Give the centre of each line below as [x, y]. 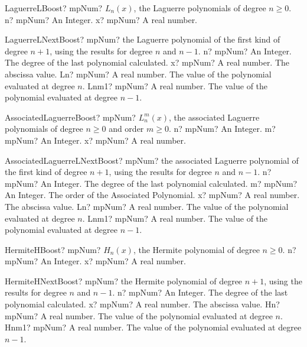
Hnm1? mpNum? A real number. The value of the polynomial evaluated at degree [153, 327]
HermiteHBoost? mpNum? [53, 249]
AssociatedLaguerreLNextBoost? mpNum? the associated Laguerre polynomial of [152, 160]
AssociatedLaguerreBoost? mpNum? [70, 117]
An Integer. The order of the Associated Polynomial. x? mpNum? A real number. [152, 195]
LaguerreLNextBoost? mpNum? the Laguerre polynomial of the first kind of [143, 39]
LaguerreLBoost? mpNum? [54, 8]
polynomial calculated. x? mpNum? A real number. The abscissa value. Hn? [142, 304]
